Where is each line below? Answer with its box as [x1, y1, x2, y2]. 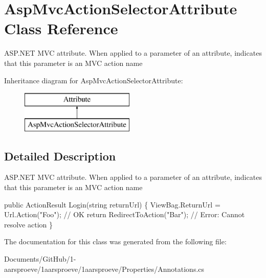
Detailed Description [4, 148, 116, 164]
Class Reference [4, 18, 118, 39]
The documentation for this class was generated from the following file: [4, 236, 227, 247]
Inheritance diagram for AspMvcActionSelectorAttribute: [4, 75, 183, 85]
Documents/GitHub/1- [4, 253, 76, 264]
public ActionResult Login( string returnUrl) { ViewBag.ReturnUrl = [4, 199, 220, 210]
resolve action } [4, 219, 53, 229]
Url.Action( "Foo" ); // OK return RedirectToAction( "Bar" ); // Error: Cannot [4, 209, 245, 220]
